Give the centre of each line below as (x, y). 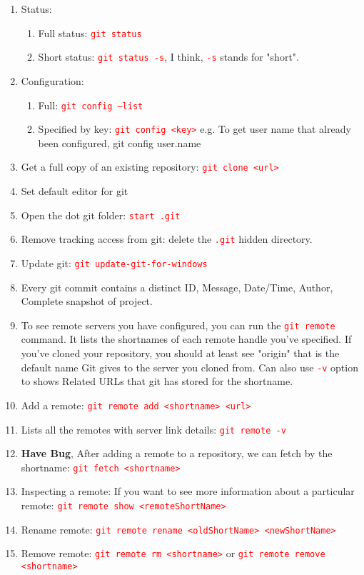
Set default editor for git (75, 191)
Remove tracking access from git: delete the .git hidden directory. (167, 239)
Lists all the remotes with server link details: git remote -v (153, 429)
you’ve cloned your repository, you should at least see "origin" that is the (180, 353)
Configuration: (52, 80)
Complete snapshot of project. (87, 301)
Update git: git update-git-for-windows (114, 262)
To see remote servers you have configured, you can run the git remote (178, 325)
